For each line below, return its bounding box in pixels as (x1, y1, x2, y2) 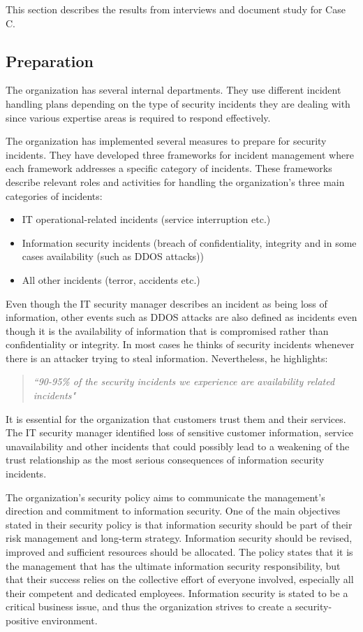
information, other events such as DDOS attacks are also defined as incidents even (6, 310, 357, 324)
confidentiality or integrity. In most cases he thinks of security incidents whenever (6, 337, 355, 352)
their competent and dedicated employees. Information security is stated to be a (6, 585, 348, 600)
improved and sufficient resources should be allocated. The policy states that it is (6, 545, 353, 559)
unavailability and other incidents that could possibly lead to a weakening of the (6, 438, 350, 453)
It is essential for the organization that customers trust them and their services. (6, 411, 346, 426)
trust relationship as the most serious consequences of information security (6, 452, 325, 467)
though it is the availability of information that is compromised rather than (6, 323, 329, 338)
